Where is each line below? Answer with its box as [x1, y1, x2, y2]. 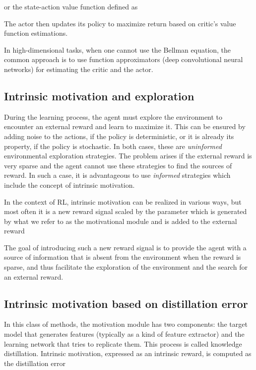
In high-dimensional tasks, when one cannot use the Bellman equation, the [4, 44, 231, 55]
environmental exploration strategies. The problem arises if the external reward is [4, 150, 252, 161]
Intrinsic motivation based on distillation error [4, 296, 248, 311]
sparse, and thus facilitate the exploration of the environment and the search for [4, 262, 248, 272]
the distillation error [4, 358, 65, 368]
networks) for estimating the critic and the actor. [4, 64, 153, 74]
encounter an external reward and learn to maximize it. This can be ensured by [4, 121, 246, 132]
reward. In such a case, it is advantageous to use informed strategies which [4, 170, 231, 180]
